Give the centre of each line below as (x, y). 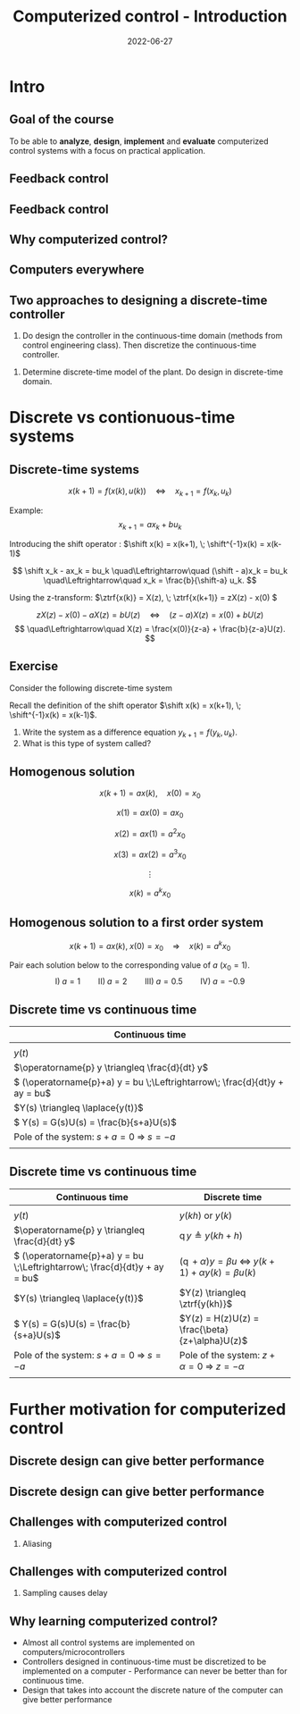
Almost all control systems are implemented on (108, 1643)
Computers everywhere (77, 270)
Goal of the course (62, 119)
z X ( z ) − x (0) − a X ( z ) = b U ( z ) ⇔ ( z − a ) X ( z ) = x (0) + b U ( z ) (150, 615)
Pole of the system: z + (227, 1355)
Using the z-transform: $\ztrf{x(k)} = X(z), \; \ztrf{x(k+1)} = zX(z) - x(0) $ (143, 597)
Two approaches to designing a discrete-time (138, 300)
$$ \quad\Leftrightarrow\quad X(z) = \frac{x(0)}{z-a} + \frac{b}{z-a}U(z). (150, 628)
